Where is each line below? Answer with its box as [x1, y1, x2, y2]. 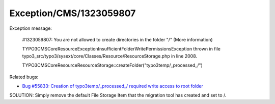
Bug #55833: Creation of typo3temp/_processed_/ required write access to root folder [22, 83, 203, 89]
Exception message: [9, 25, 52, 31]
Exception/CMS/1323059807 [9, 8, 136, 19]
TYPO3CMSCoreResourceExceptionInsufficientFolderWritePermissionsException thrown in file [22, 46, 221, 52]
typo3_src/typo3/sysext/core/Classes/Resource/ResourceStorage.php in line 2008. [22, 53, 198, 59]
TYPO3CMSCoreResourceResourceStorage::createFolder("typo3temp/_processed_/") [22, 62, 203, 68]
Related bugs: [9, 74, 39, 80]
